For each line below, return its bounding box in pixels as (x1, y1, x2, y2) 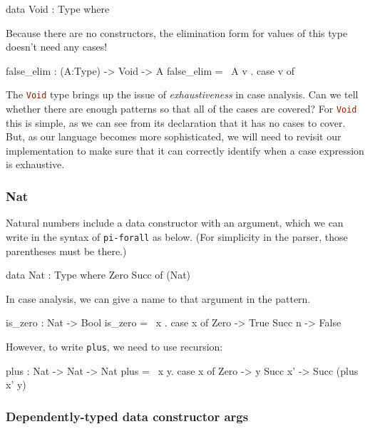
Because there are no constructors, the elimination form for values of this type (6, 25, 348, 40)
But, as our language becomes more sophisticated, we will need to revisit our (6, 129, 341, 144)
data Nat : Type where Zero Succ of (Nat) (6, 267, 191, 282)
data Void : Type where (6, 1, 110, 16)
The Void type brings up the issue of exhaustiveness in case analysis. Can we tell (6, 87, 359, 102)
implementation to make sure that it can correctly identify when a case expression (6, 143, 364, 157)
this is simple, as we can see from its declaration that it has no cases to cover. (6, 115, 346, 130)
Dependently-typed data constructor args (6, 407, 249, 425)
